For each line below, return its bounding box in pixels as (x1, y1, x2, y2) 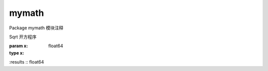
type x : (9, 50, 24, 56)
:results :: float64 (9, 59, 44, 65)
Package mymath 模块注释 (9, 25, 64, 31)
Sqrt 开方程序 (9, 34, 37, 40)
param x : (9, 43, 28, 49)
